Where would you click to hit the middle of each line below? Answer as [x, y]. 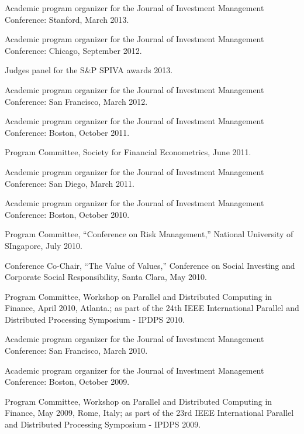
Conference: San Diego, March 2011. [70, 183]
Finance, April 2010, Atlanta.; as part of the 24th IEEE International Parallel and [152, 308]
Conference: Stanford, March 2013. [67, 19]
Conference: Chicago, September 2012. [73, 50]
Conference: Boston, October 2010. [67, 214]
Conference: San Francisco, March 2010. [76, 351]
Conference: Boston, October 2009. [67, 382]
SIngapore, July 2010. [44, 245]
